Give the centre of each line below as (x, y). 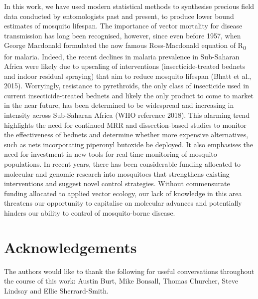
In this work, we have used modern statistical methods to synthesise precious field (129, 6)
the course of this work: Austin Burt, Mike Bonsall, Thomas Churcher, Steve (121, 281)
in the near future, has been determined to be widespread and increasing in (119, 105)
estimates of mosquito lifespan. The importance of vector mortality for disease (123, 26)
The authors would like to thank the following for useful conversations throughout (129, 271)
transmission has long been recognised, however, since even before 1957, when (123, 35)
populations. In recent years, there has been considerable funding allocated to (122, 164)
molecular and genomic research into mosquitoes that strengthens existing (117, 173)
